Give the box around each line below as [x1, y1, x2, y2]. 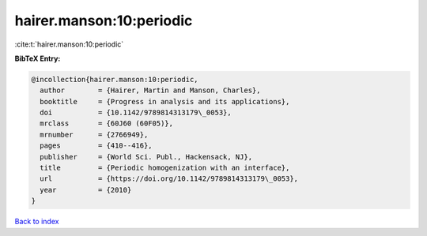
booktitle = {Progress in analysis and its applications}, [40, 97, 290, 106]
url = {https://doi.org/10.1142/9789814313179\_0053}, [40, 174, 299, 183]
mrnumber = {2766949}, [40, 130, 149, 139]
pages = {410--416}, [40, 141, 153, 150]
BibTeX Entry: [14, 54, 61, 63]
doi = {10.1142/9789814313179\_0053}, [40, 108, 232, 118]
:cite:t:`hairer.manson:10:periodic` [14, 39, 124, 49]
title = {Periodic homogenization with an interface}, [40, 163, 290, 173]
